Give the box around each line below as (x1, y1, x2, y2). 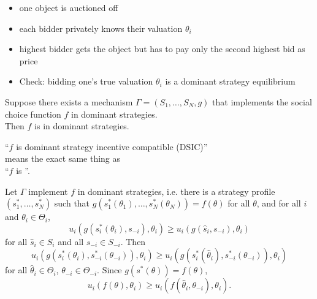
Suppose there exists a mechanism (5, 95, 133, 108)
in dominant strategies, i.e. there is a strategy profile (77, 184, 275, 197)
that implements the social (212, 95, 312, 108)
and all (58, 235, 84, 248)
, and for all (256, 197, 301, 210)
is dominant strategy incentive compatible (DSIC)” (16, 140, 208, 153)
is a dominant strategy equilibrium (165, 75, 296, 88)
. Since (97, 263, 122, 276)
